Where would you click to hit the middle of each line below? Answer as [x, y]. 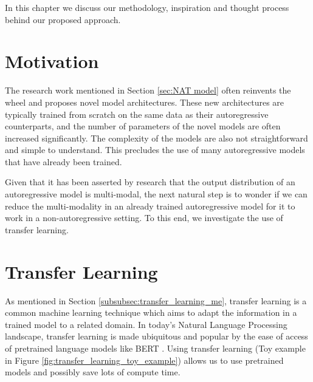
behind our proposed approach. [63, 19]
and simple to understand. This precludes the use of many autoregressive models [155, 150]
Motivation [52, 61]
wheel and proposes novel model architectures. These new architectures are [145, 102]
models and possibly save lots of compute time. [93, 372]
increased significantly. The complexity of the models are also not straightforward [156, 138]
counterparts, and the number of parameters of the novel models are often [143, 126]
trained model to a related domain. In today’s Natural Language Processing [146, 324]
